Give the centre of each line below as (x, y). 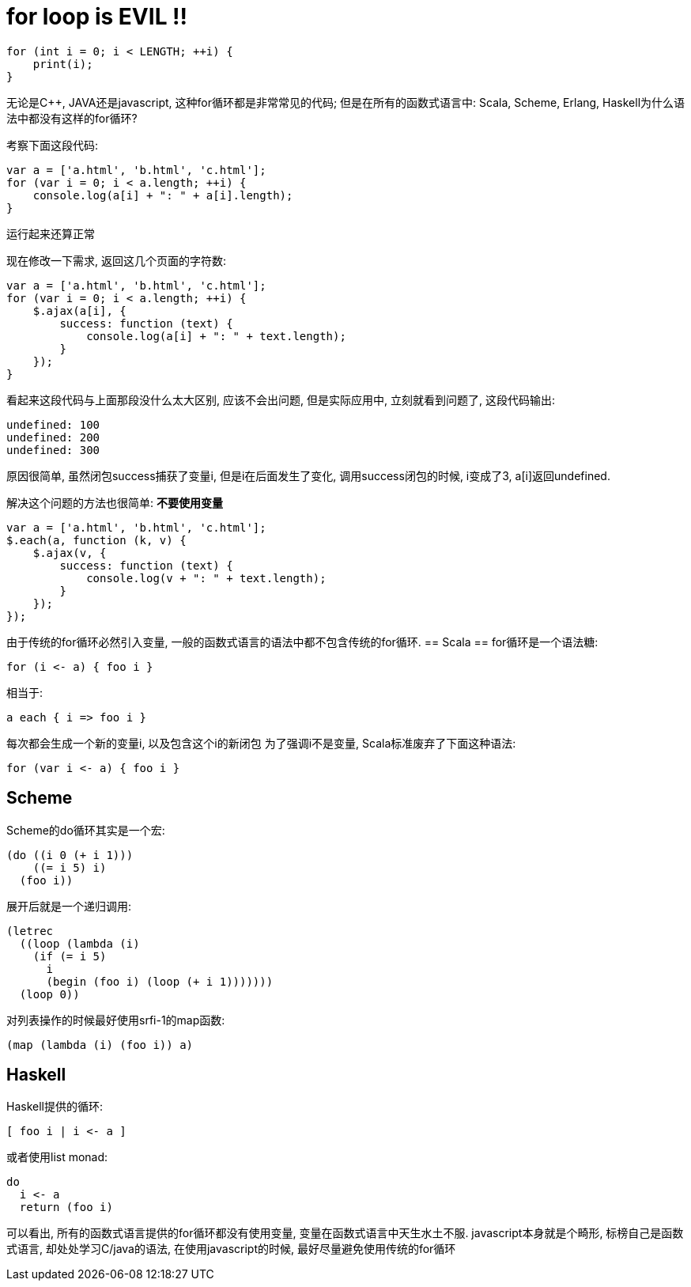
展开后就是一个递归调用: (69, 906)
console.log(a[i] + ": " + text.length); (216, 336)
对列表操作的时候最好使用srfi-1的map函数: (116, 1020)
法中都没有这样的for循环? (72, 118)
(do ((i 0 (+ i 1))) (70, 855)
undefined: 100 (53, 424)
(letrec (30, 931)
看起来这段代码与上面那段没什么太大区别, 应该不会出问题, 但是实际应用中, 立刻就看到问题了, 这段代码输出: (281, 399)
